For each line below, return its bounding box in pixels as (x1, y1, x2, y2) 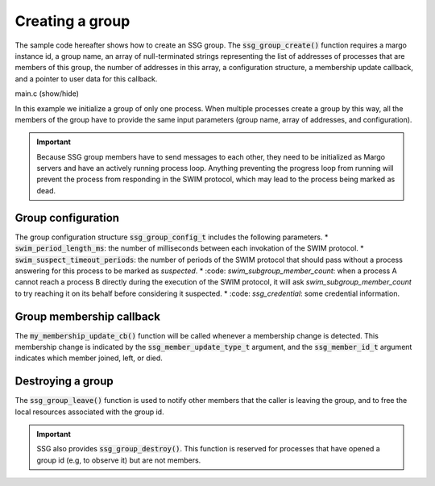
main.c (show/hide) (14, 89, 80, 98)
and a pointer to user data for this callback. (14, 73, 158, 84)
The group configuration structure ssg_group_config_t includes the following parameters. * (14, 232, 329, 242)
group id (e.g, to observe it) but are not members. (36, 455, 201, 465)
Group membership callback (14, 309, 161, 323)
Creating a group (14, 12, 130, 30)
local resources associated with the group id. (14, 407, 164, 417)
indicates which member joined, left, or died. (14, 353, 163, 363)
